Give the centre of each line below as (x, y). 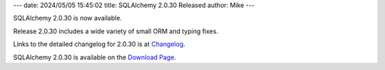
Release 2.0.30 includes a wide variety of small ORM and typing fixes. (116, 31)
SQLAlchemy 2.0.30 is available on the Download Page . (94, 57)
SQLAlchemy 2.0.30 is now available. (68, 18)
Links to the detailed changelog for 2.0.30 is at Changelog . (99, 44)
